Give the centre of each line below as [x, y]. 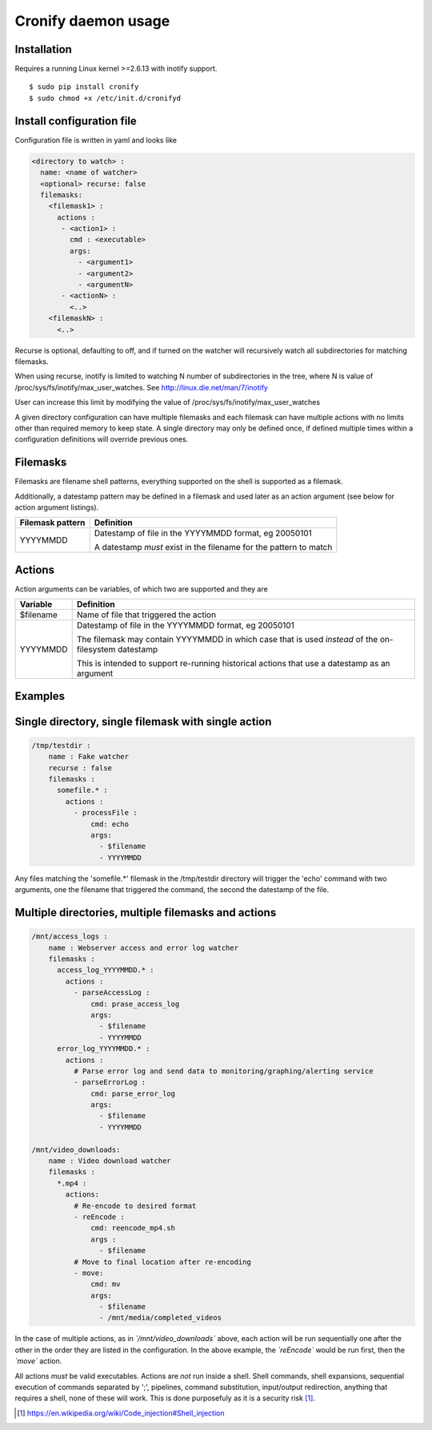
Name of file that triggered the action [146, 615]
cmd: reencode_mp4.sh [133, 1228]
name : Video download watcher [110, 1161]
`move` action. [38, 1361]
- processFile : [105, 813]
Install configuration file [76, 121]
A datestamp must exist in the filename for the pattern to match [213, 547]
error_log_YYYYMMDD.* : [104, 1049]
